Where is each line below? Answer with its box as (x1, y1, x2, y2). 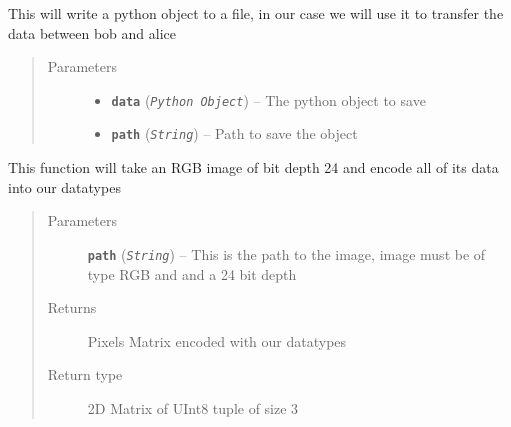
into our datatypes (8, 176, 121, 197)
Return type (47, 364, 123, 385)
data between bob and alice (8, 22, 176, 43)
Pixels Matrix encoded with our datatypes (87, 330, 347, 351)
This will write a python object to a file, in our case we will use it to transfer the (8, 3, 504, 23)
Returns (47, 297, 97, 318)
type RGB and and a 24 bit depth (87, 263, 297, 284)
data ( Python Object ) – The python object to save (111, 89, 426, 110)
